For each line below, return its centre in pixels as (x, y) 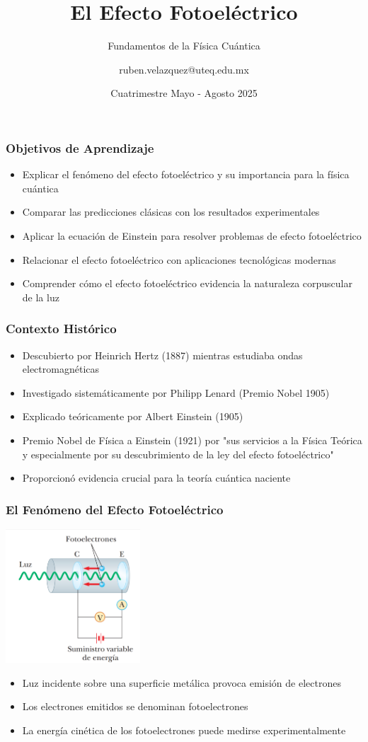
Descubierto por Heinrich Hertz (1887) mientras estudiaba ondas (162, 355)
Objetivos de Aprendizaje (80, 147)
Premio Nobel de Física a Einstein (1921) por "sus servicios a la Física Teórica (192, 440)
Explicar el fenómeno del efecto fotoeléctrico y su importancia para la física (186, 174)
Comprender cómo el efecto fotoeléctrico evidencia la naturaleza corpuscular (187, 283)
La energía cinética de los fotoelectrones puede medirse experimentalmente (184, 730)
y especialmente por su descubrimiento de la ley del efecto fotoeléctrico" (178, 454)
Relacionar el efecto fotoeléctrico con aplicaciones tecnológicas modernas (179, 259)
